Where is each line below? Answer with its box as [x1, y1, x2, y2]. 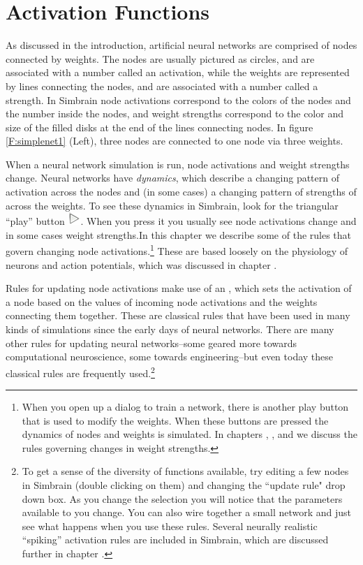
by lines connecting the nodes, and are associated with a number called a [6, 78, 318, 93]
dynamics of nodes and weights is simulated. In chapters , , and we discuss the [22, 427, 357, 441]
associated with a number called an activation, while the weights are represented [6, 65, 350, 80]
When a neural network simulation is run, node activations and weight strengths [6, 156, 350, 171]
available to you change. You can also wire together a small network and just [22, 505, 352, 520]
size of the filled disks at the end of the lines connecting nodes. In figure [6, 119, 313, 134]
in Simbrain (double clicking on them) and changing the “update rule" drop [22, 478, 346, 492]
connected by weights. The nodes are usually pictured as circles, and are [6, 51, 315, 66]
